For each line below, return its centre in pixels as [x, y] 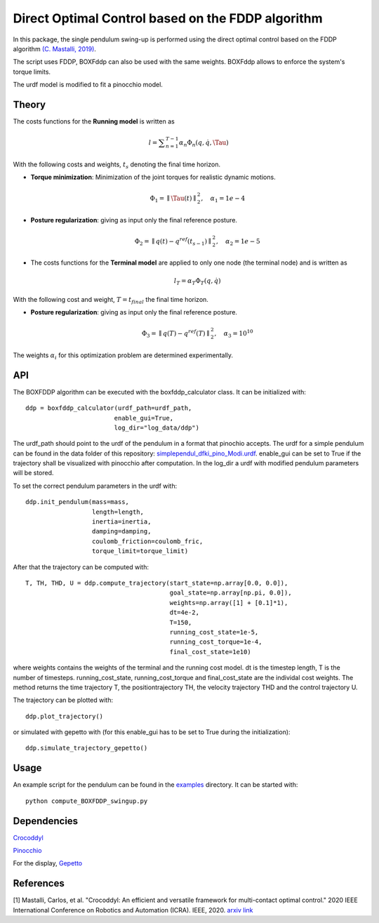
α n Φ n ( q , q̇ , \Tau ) [204, 144]
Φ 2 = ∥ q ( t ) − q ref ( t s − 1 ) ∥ [173, 241]
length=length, [118, 512]
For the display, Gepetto [48, 863]
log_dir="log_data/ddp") [157, 427]
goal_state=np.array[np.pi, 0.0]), [231, 593]
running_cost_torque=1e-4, [216, 642]
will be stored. [33, 473]
